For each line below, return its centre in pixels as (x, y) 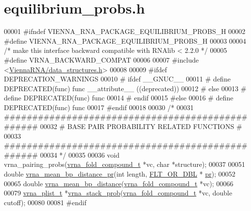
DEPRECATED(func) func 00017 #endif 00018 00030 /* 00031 (99, 107)
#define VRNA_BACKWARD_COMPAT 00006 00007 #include (101, 59)
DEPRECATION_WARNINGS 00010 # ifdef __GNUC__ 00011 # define (117, 79)
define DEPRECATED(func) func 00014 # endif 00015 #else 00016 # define (119, 98)
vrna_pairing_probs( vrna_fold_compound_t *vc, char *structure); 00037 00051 (125, 164)
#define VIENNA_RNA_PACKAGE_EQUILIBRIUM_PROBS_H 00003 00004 (125, 41)
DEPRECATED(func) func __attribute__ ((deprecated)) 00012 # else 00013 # (125, 88)
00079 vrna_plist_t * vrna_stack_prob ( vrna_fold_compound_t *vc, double (118, 193)
